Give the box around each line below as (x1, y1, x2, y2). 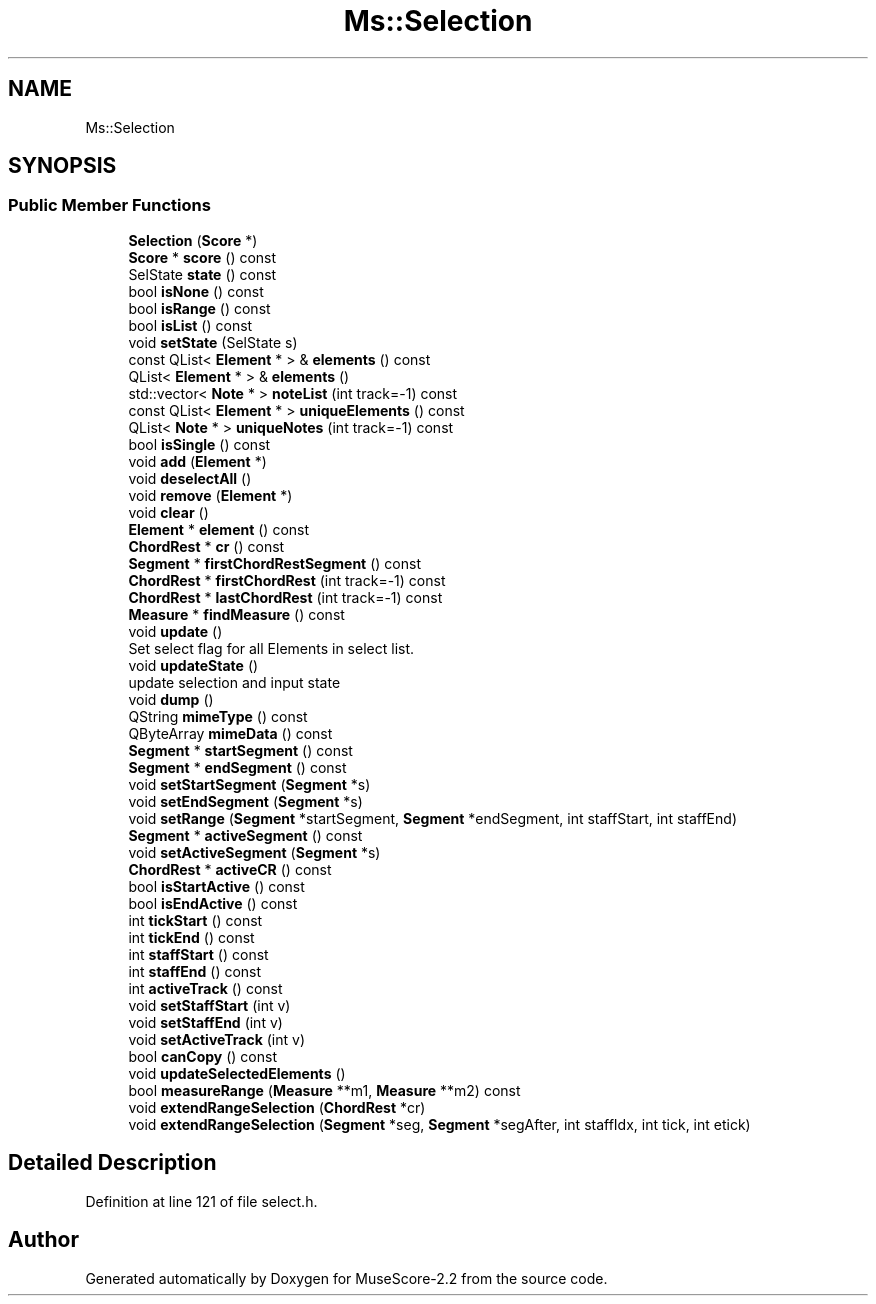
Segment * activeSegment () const (128, 826, 363, 844)
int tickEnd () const (128, 928, 255, 946)
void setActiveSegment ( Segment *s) (128, 843, 381, 861)
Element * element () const (128, 520, 310, 538)
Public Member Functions (8, 195, 211, 216)
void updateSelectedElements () (128, 1064, 346, 1082)
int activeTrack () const (128, 979, 283, 997)
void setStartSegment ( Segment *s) (128, 775, 371, 793)
